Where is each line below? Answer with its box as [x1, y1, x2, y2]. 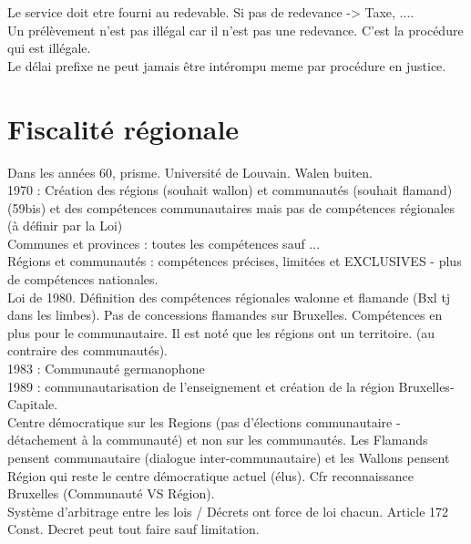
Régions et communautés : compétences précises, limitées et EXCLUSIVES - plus [7, 251, 462, 271]
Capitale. [7, 395, 58, 414]
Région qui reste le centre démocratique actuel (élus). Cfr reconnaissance [7, 466, 414, 485]
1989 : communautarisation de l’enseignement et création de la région [7, 376, 394, 395]
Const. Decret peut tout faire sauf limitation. [7, 519, 260, 539]
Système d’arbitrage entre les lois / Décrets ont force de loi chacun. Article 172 [7, 501, 449, 520]
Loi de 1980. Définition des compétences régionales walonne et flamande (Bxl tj [7, 287, 451, 306]
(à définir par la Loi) [7, 216, 123, 235]
